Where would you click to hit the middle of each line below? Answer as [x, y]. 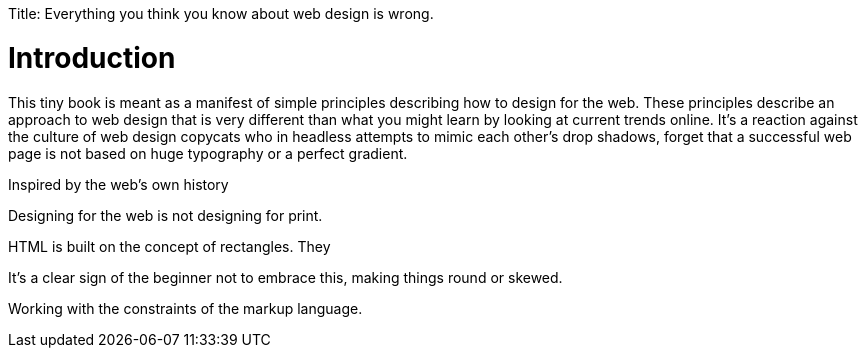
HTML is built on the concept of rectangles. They [169, 246]
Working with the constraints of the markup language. [185, 308]
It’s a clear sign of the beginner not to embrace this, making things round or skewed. [285, 277]
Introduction [92, 57]
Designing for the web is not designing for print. [165, 215]
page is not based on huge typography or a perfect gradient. [208, 153]
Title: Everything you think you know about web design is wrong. [221, 13]
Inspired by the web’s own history [118, 184]
